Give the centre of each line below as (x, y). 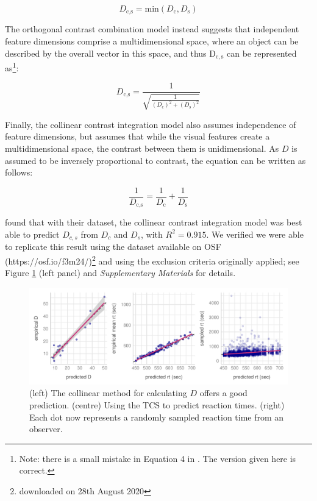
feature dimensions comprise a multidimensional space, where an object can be (152, 41)
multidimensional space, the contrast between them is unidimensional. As (142, 148)
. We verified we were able (255, 234)
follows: (19, 172)
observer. (46, 429)
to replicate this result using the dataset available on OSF (113, 247)
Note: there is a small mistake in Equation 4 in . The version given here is (158, 458)
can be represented (262, 53)
